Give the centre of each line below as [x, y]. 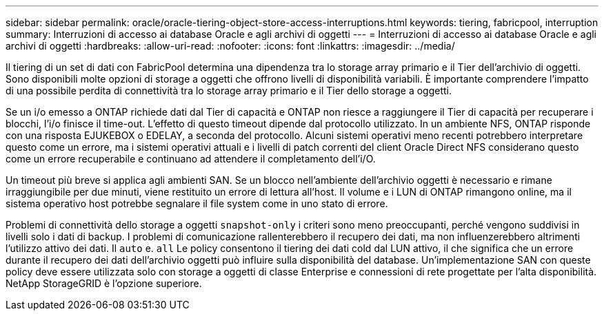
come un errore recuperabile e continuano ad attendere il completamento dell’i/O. [191, 159]
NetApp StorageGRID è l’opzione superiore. [104, 283]
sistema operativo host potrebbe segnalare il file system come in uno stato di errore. [197, 203]
